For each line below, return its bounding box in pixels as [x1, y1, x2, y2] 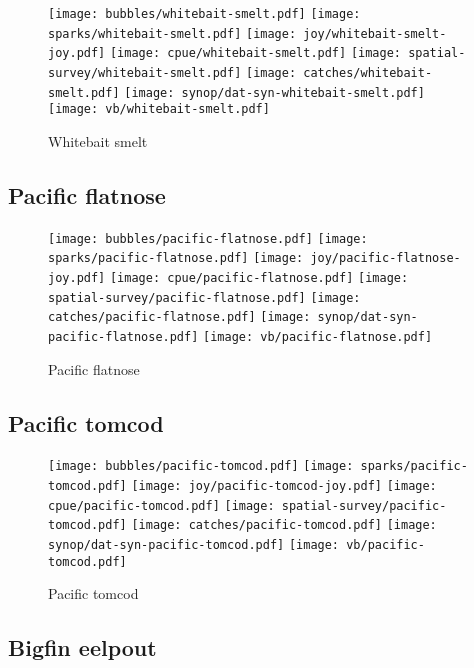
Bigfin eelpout [8, 632, 157, 663]
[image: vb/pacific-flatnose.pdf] [203, 330, 433, 345]
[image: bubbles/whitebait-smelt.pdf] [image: [48, 7, 361, 21]
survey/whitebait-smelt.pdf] [48, 65, 242, 80]
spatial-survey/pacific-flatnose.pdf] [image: [48, 290, 361, 305]
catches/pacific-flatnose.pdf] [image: [48, 310, 311, 325]
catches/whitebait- [303, 65, 433, 80]
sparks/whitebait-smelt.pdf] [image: [48, 26, 297, 41]
